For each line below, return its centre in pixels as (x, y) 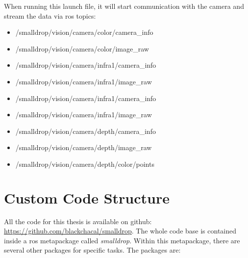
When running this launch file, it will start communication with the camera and (124, 6)
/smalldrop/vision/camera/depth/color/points (85, 164)
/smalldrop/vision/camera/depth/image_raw (84, 147)
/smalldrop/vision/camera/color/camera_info (84, 32)
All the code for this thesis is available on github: (78, 221)
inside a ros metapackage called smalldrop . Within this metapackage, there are (122, 240)
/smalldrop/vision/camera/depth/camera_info (86, 131)
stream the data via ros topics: (50, 15)
